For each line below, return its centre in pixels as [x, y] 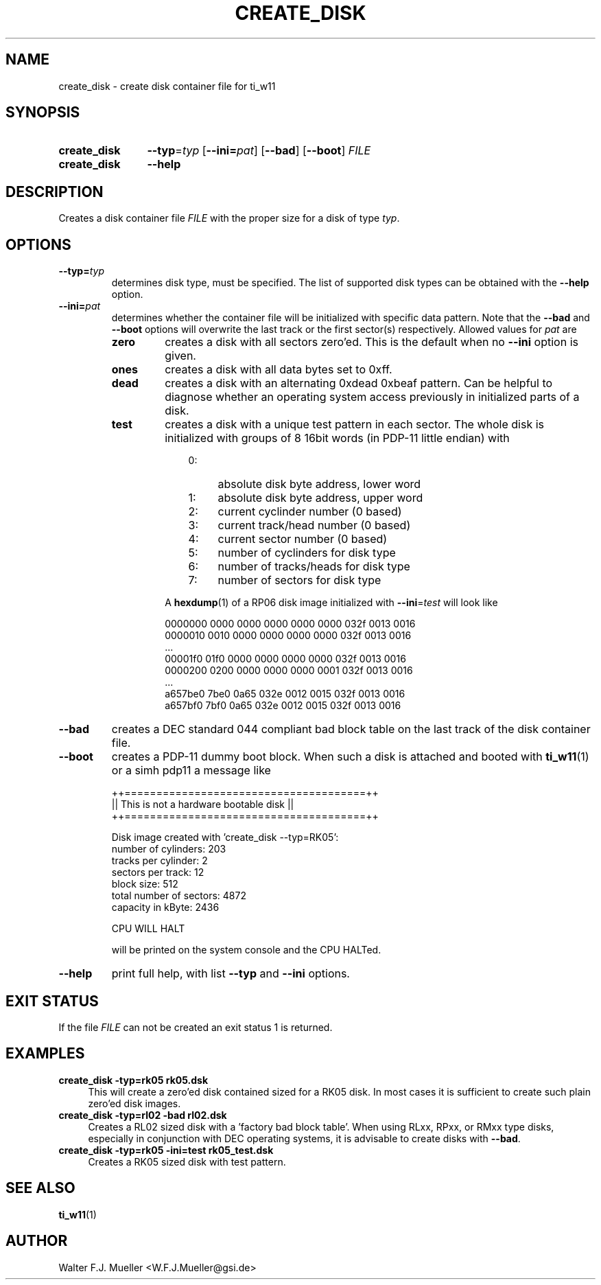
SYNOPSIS [43, 113]
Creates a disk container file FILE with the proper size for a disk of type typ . [229, 218]
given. [180, 356]
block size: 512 [145, 884]
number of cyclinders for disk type [307, 553]
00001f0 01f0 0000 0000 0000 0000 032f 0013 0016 [285, 659]
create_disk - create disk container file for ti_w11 [167, 86]
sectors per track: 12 [158, 872]
